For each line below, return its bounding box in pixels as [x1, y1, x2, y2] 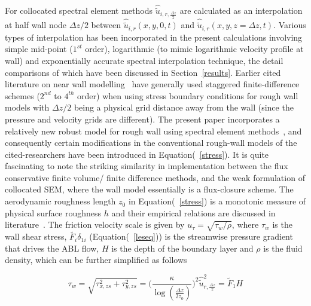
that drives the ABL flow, [5, 241, 99, 254]
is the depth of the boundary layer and [111, 241, 254, 254]
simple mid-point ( [5, 42, 73, 55]
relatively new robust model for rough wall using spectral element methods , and [5, 124, 302, 137]
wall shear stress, [5, 230, 67, 243]
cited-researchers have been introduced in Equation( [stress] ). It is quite [5, 148, 269, 160]
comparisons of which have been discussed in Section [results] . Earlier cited [5, 66, 281, 78]
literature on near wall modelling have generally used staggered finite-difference [5, 78, 300, 90]
